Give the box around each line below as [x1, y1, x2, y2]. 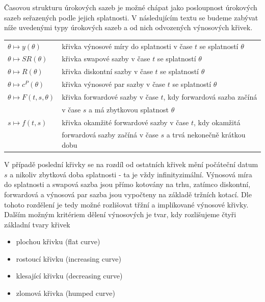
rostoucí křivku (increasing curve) [16, 253, 121, 264]
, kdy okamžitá [194, 117, 241, 127]
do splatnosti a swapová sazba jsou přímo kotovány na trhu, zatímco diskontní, [4, 179, 251, 190]
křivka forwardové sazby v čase [62, 91, 158, 102]
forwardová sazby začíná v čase [62, 129, 158, 140]
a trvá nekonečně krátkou [166, 129, 246, 140]
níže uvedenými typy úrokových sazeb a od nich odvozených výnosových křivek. [4, 22, 253, 33]
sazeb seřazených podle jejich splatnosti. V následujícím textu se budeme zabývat [4, 12, 258, 22]
